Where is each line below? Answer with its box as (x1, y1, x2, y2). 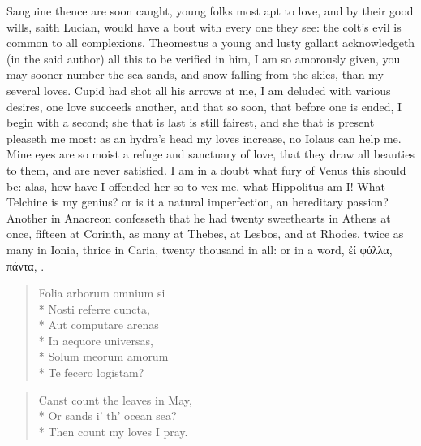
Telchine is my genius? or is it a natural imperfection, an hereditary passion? (6, 193, 389, 210)
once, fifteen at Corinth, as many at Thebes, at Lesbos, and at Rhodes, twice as (6, 225, 404, 242)
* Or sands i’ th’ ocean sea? (38, 407, 177, 424)
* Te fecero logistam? (38, 364, 144, 381)
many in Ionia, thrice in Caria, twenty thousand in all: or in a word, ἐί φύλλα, (6, 240, 393, 258)
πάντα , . (6, 257, 45, 274)
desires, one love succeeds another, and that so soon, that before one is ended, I (6, 97, 402, 115)
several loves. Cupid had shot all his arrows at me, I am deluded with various (6, 81, 391, 98)
